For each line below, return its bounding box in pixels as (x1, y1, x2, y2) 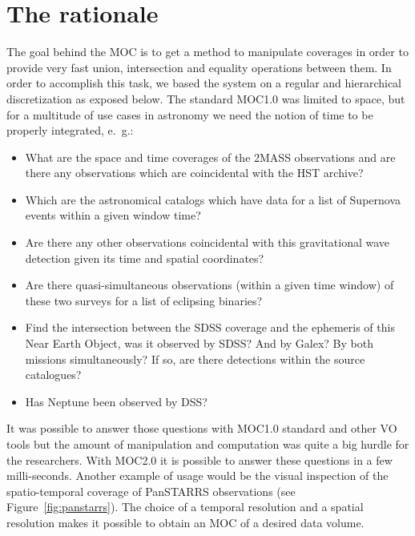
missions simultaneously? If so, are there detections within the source (25, 350, 365, 367)
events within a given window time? (25, 207, 201, 224)
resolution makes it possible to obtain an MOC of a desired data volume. (6, 514, 365, 530)
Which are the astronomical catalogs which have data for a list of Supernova (25, 191, 401, 208)
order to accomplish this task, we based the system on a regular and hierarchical (6, 75, 401, 91)
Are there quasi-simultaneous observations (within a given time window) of (25, 276, 394, 293)
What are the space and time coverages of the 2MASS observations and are (25, 148, 396, 165)
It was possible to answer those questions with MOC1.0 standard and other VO (6, 420, 397, 437)
